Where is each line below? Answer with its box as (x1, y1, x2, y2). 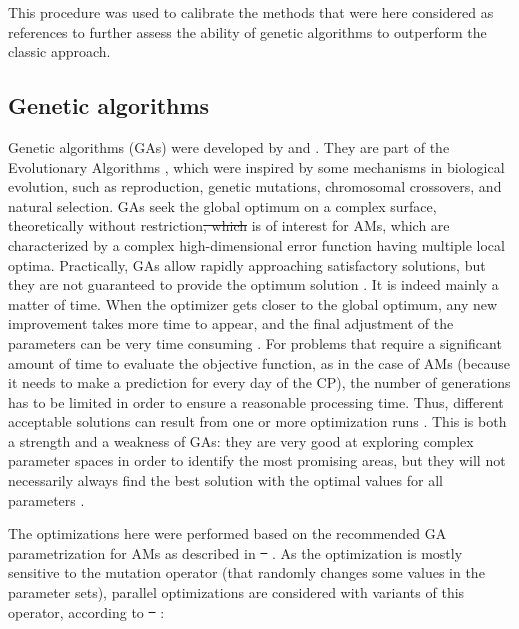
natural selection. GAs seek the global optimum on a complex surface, (8, 195, 437, 216)
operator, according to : (8, 601, 165, 622)
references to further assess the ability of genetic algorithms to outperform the (8, 21, 487, 42)
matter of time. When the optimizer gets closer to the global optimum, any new (8, 293, 498, 314)
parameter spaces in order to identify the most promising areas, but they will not (8, 450, 506, 471)
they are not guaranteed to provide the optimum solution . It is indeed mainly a (8, 274, 499, 295)
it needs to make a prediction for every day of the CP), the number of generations (8, 372, 511, 393)
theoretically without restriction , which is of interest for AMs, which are (8, 215, 450, 236)
